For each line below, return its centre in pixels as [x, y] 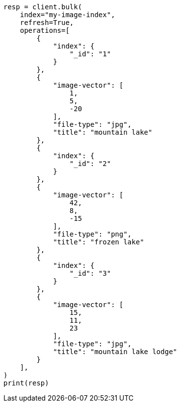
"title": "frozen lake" [99, 242]
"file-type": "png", [92, 234]
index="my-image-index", [67, 15]
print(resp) [26, 383]
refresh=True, [47, 23]
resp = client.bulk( [43, 7]
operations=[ [45, 30]
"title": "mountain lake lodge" [115, 352]
